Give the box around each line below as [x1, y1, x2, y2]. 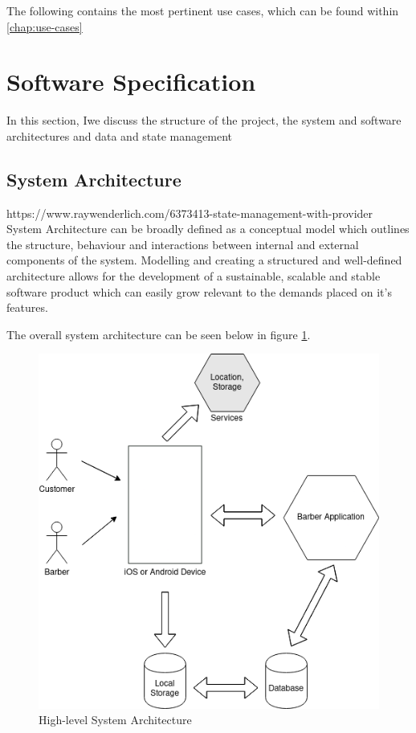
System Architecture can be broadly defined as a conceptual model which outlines [6, 220, 410, 237]
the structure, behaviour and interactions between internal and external [6, 235, 359, 252]
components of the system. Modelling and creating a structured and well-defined [6, 252, 402, 268]
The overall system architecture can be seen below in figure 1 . [6, 326, 311, 342]
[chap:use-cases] [6, 18, 83, 35]
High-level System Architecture [39, 711, 192, 728]
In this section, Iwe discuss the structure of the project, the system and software [6, 112, 402, 129]
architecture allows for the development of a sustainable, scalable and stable [6, 268, 381, 285]
